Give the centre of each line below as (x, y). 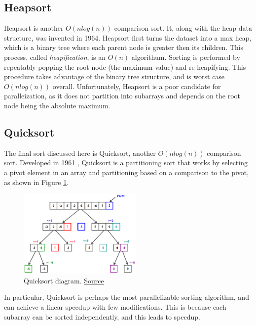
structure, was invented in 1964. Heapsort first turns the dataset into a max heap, (128, 37)
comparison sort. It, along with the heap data (183, 28)
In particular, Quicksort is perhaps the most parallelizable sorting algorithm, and (127, 297)
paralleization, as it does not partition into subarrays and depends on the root (122, 96)
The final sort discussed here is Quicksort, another (80, 153)
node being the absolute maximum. (57, 105)
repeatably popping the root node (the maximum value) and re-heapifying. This (125, 67)
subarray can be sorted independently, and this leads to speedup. (102, 316)
